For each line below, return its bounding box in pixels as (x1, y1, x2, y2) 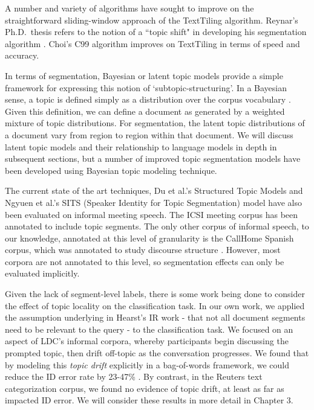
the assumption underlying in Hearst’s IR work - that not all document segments (5, 311, 306, 324)
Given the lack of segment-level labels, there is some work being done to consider (5, 287, 305, 300)
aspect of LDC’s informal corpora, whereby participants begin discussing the (5, 335, 289, 347)
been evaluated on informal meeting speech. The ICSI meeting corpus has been (5, 208, 298, 220)
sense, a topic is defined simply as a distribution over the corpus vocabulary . (5, 93, 291, 106)
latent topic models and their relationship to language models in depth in (5, 140, 277, 153)
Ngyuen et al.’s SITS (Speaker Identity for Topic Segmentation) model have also (5, 196, 303, 208)
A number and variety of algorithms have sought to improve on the (5, 2, 254, 14)
